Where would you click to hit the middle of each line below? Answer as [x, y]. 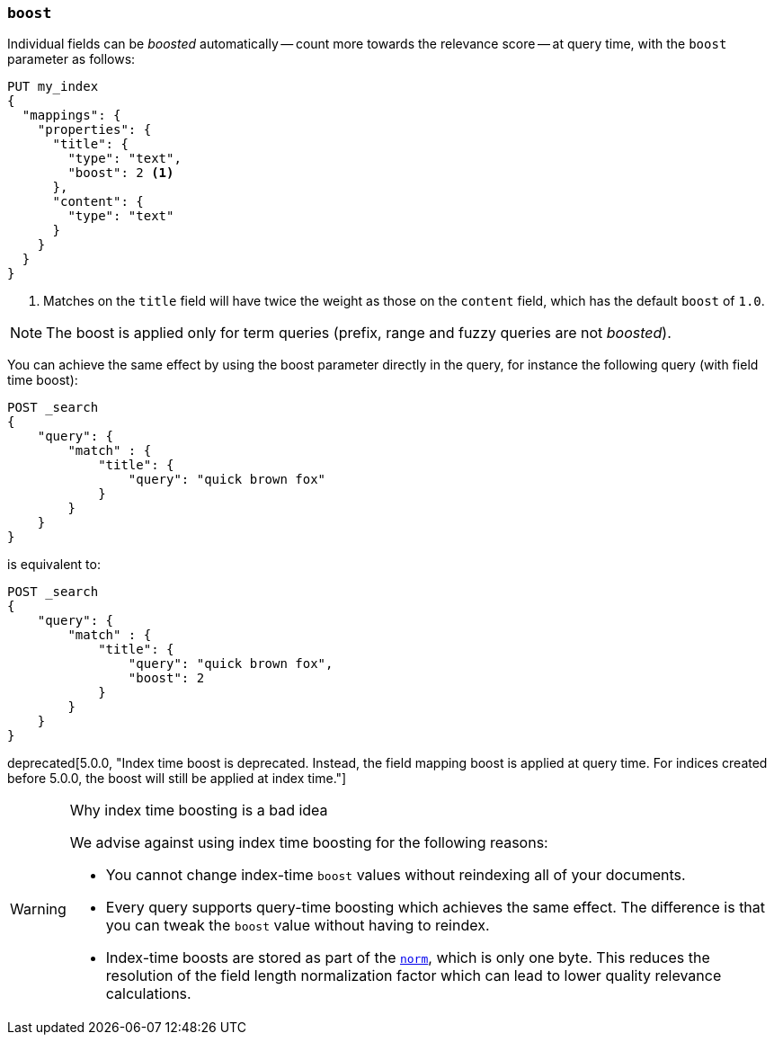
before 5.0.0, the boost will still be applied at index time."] [177, 779]
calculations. [148, 994]
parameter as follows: [71, 59]
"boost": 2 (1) [121, 173]
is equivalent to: [54, 565]
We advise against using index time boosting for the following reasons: [309, 843]
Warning [38, 909]
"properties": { [94, 130]
